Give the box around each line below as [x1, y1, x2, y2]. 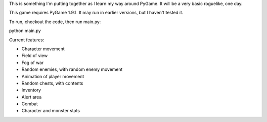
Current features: [9, 37, 44, 43]
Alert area [21, 94, 42, 100]
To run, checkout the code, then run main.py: [9, 19, 101, 25]
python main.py [9, 28, 41, 34]
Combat [21, 101, 38, 107]
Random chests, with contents [21, 80, 84, 86]
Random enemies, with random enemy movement [21, 66, 123, 72]
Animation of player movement [21, 73, 84, 79]
